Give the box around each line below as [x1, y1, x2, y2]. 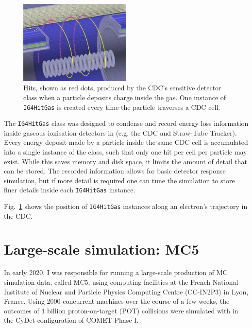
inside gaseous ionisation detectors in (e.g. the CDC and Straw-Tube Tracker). [4, 127, 237, 138]
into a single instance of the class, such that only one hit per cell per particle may [4, 147, 247, 157]
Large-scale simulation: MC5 [4, 239, 200, 259]
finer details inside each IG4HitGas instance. [4, 185, 135, 195]
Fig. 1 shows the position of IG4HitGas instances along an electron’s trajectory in [4, 201, 248, 211]
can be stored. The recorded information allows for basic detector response [4, 166, 226, 176]
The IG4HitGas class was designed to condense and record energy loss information [4, 118, 249, 128]
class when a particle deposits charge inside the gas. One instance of [23, 92, 226, 102]
